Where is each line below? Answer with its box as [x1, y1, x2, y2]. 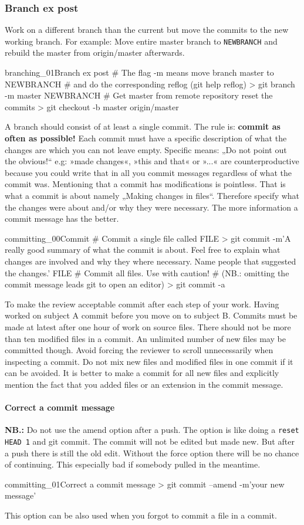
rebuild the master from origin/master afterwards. [5, 46, 185, 59]
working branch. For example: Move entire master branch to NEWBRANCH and [5, 35, 278, 47]
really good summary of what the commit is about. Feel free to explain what [5, 243, 281, 256]
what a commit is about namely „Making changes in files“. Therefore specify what [5, 189, 300, 201]
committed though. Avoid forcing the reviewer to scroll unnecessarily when [5, 344, 273, 356]
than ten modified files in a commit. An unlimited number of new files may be [5, 332, 286, 344]
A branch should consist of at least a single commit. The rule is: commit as [5, 120, 281, 133]
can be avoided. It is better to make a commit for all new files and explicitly [5, 367, 279, 379]
